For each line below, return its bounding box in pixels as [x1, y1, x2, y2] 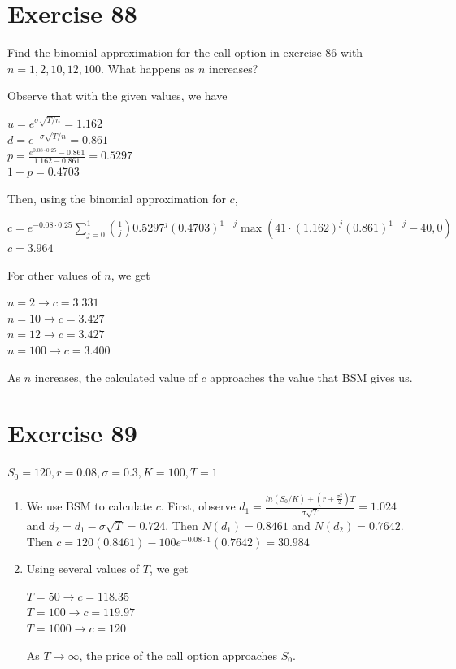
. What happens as [101, 59, 195, 76]
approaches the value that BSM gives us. [210, 368, 413, 385]
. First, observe [160, 497, 236, 515]
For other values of [7, 266, 101, 283]
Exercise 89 [7, 416, 137, 450]
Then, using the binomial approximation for [7, 189, 226, 206]
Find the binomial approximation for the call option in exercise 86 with [7, 44, 363, 61]
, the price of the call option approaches [79, 646, 278, 663]
